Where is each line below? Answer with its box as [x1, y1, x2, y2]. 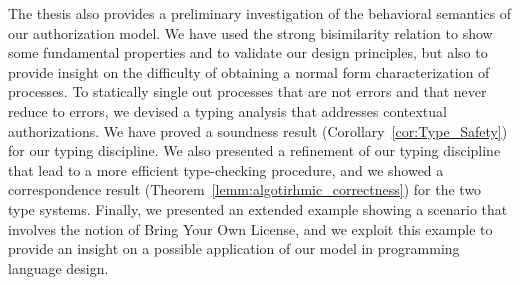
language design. [8, 257, 109, 278]
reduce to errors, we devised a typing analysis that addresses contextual [8, 100, 447, 121]
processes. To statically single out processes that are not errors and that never [8, 81, 487, 102]
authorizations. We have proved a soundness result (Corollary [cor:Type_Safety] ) [8, 120, 508, 141]
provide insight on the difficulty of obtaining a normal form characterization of [8, 61, 490, 82]
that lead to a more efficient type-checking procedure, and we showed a [8, 159, 444, 180]
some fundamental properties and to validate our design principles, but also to [8, 42, 488, 63]
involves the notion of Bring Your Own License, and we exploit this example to [8, 218, 493, 239]
